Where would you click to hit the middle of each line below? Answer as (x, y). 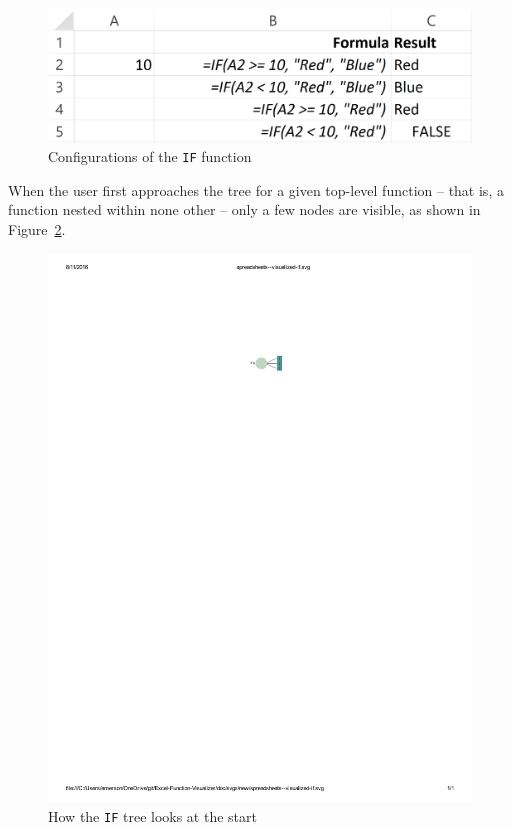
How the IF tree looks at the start (152, 816)
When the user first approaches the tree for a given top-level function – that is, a (256, 189)
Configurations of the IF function (150, 156)
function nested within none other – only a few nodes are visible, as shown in (244, 209)
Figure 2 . (37, 229)
